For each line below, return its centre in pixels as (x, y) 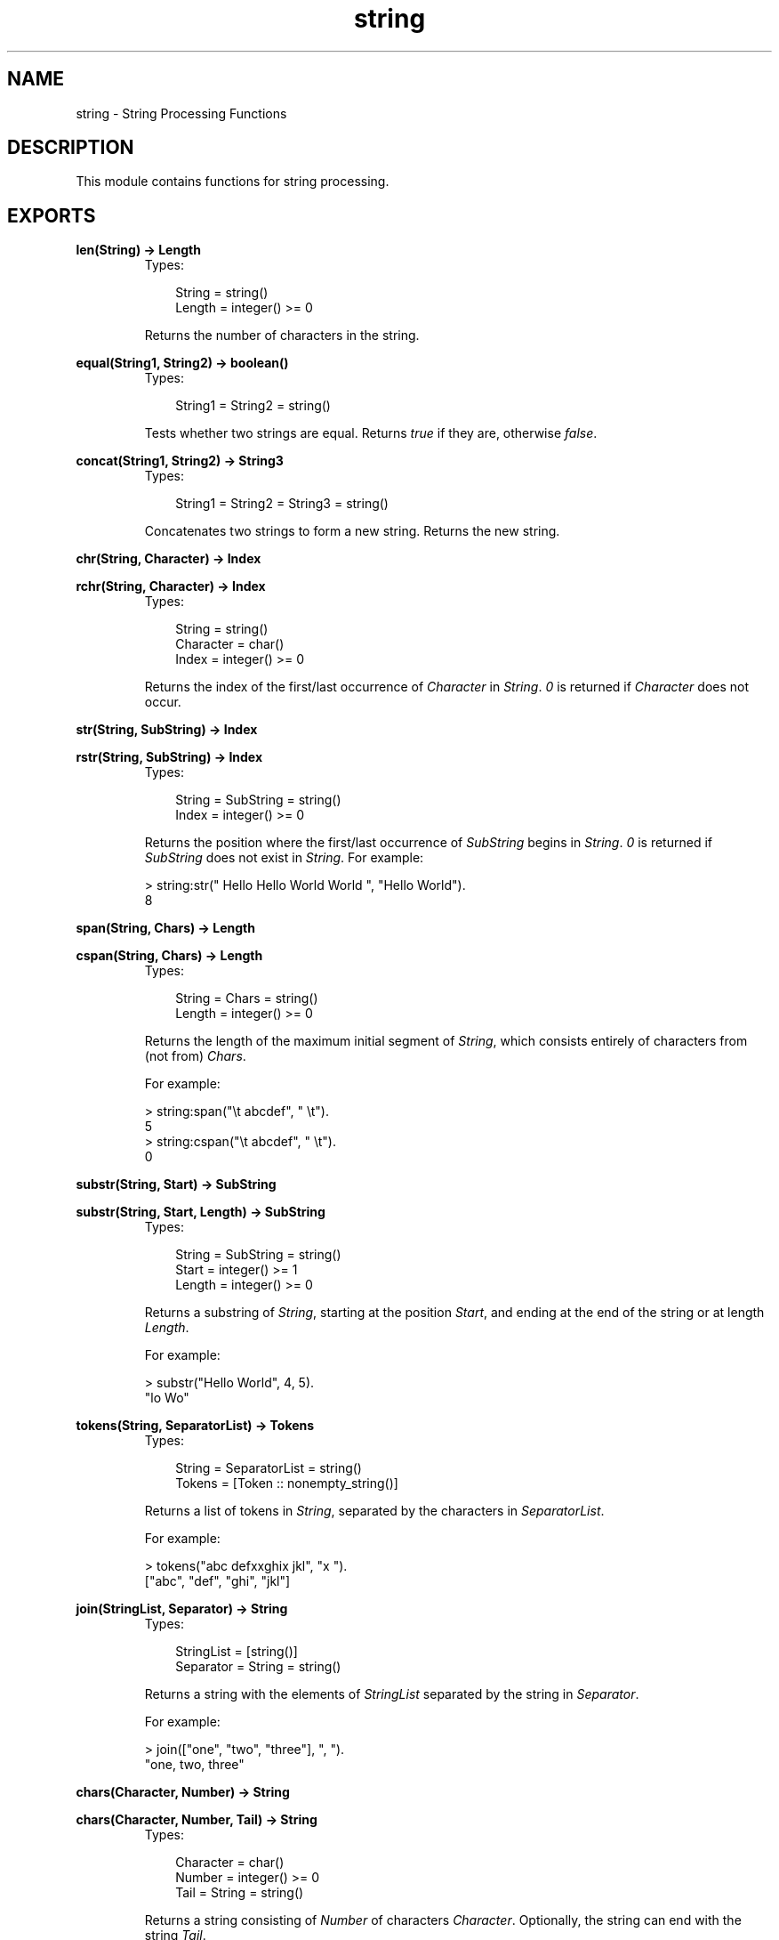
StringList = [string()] (237, 1652)
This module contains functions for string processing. (233, 182)
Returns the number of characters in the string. (282, 335)
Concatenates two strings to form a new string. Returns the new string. (352, 531)
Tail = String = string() (240, 1893)
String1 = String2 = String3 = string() (282, 504)
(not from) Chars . (195, 1056)
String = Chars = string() (247, 998)
